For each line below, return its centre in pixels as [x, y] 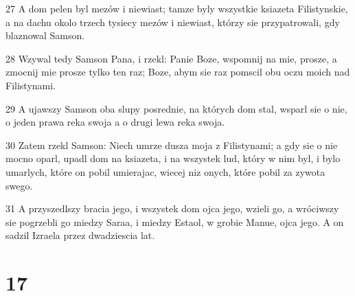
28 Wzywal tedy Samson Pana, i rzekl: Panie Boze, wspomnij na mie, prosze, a [171, 58]
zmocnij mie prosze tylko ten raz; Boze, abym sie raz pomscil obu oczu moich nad [178, 72]
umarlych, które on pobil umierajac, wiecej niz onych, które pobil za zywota [165, 171]
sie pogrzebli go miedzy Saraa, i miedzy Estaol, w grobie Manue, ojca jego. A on [175, 221]
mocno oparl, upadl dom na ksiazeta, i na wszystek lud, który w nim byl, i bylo [173, 158]
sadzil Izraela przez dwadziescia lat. [80, 235]
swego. [19, 185]
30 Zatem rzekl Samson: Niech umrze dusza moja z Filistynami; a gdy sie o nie [172, 145]
